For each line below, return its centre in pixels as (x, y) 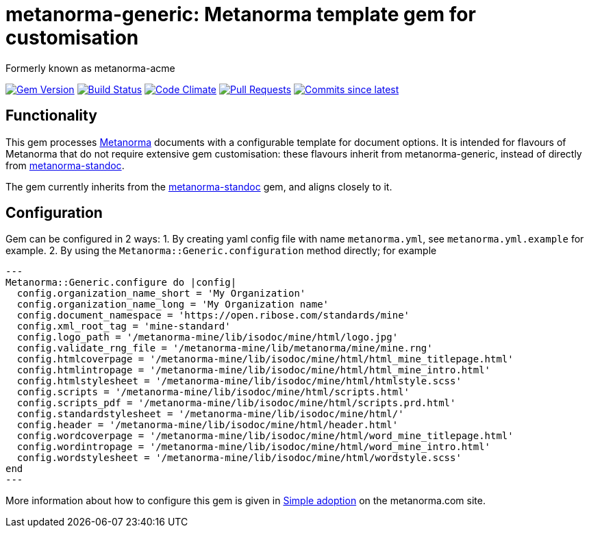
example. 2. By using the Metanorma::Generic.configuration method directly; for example (221, 251)
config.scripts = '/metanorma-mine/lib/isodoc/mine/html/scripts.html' (213, 392)
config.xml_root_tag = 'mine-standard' (124, 326)
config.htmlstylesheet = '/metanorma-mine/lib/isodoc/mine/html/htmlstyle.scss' (239, 381)
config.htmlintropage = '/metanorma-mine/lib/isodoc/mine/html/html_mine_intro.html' (254, 370)
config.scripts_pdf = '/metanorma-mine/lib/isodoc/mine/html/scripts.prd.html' (236, 403)
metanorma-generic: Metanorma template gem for (241, 14)
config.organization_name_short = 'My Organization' (161, 294)
